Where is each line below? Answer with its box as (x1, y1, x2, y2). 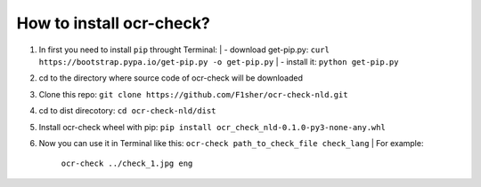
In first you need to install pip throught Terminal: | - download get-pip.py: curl (38, 44, 330, 55)
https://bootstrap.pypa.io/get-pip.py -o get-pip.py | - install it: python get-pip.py (38, 56, 399, 66)
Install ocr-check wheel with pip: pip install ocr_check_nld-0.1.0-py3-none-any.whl (38, 121, 387, 132)
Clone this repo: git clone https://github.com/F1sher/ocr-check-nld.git (38, 89, 348, 99)
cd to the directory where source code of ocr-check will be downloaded (38, 73, 303, 83)
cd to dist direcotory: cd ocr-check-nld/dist (38, 105, 216, 116)
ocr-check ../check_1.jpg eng (61, 159, 193, 168)
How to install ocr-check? (16, 13, 211, 33)
